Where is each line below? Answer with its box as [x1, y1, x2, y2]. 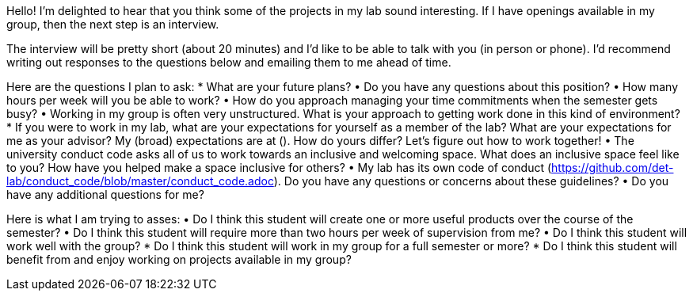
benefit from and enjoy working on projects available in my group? [6, 253, 352, 266]
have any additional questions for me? [6, 188, 204, 201]
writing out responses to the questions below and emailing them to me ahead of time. [6, 55, 451, 69]
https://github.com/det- [551, 161, 674, 174]
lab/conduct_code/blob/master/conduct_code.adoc [6, 174, 274, 188]
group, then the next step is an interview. [6, 17, 219, 31]
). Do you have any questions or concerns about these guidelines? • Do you [273, 174, 669, 188]
